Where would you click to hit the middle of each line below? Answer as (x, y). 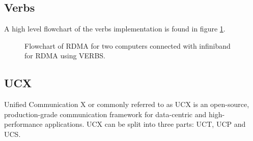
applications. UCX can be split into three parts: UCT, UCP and (145, 124)
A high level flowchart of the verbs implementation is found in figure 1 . (115, 29)
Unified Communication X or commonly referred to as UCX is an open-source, (127, 104)
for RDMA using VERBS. (65, 56)
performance (23, 124)
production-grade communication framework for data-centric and (105, 114)
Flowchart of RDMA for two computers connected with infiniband (128, 45)
